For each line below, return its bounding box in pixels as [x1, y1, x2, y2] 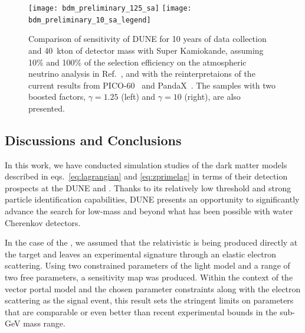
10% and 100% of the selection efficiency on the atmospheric [28, 56, 247, 68]
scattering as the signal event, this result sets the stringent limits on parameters [5, 294, 294, 306]
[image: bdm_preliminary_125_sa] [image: [28, 4, 192, 12]
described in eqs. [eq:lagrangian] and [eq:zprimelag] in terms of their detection [5, 170, 288, 182]
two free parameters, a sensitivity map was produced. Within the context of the [5, 271, 293, 283]
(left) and [121, 90, 156, 103]
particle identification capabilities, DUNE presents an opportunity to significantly [5, 193, 300, 205]
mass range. [23, 317, 65, 329]
